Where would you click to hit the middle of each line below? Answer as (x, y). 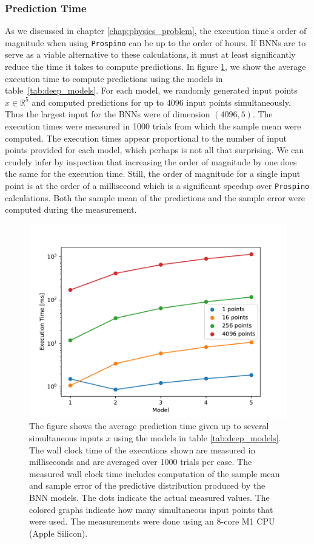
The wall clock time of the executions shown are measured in (142, 449)
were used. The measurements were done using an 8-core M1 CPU (152, 521)
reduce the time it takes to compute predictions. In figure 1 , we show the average (155, 67)
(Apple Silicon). (58, 533)
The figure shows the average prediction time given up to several (149, 426)
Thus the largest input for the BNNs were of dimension (108, 114)
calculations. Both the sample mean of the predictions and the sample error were (155, 197)
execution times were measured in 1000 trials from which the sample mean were (153, 126)
